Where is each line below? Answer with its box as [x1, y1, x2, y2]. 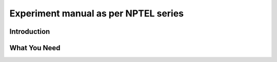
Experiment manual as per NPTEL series [9, 8, 184, 19]
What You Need [9, 44, 61, 52]
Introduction [9, 27, 50, 36]
